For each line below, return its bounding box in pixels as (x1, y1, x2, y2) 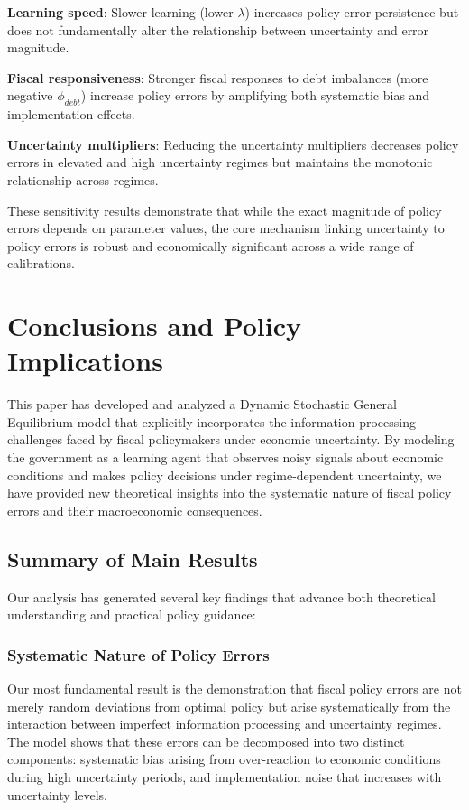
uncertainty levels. (7, 785, 107, 804)
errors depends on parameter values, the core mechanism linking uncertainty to (7, 219, 445, 237)
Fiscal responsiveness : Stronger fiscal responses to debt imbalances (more (7, 68, 428, 87)
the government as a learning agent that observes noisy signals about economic (7, 448, 444, 467)
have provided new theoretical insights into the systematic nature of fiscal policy (7, 483, 452, 502)
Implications (7, 342, 163, 379)
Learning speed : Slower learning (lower (7, 3, 234, 21)
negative (7, 86, 53, 105)
